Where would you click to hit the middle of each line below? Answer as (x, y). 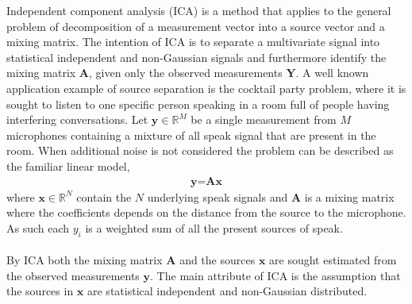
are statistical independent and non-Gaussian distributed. (227, 291)
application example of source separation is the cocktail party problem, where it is (206, 88)
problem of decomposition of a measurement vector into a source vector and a (196, 26)
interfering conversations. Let (77, 119)
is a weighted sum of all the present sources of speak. (214, 227)
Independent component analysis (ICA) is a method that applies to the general (199, 10)
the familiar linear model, (68, 165)
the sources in (40, 291)
